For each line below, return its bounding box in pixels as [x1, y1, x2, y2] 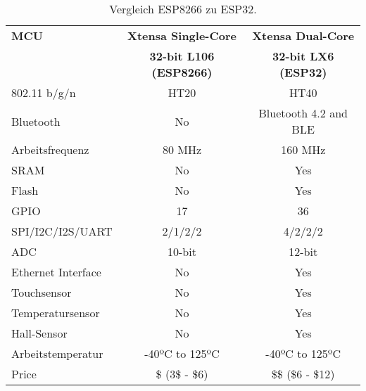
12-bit [289, 243, 318, 259]
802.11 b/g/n [11, 84, 76, 101]
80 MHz [162, 141, 202, 158]
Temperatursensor [11, 305, 100, 321]
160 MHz [281, 141, 326, 158]
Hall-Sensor [11, 325, 68, 341]
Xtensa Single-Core [127, 27, 236, 44]
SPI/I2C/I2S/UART [11, 223, 113, 239]
